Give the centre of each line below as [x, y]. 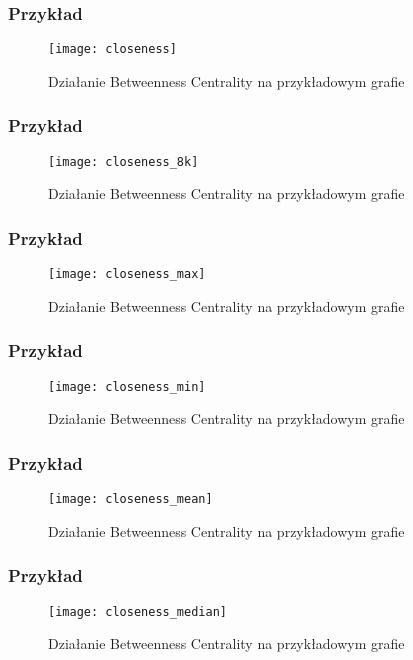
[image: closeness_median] [137, 611]
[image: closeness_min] [127, 386]
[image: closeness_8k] [123, 161]
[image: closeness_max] [127, 274]
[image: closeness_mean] [130, 499]
